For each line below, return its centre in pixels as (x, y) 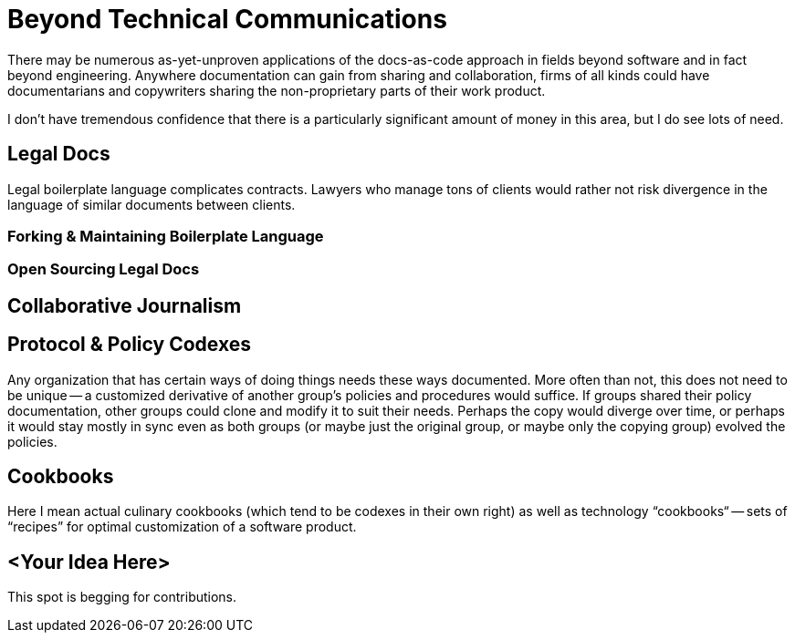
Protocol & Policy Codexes (129, 345)
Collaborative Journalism (125, 305)
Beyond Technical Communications (227, 19)
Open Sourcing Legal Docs (104, 269)
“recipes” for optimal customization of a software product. (182, 527)
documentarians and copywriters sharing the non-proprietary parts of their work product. (277, 90)
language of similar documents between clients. (152, 204)
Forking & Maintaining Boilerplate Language (166, 236)
